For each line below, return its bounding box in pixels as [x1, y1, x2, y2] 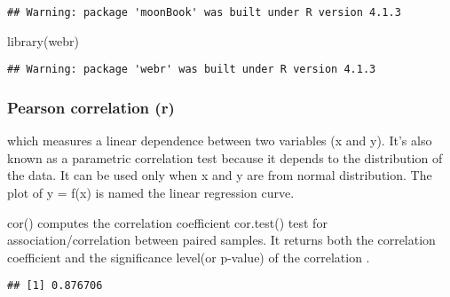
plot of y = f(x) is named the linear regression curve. [7, 183, 295, 201]
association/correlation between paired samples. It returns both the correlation [7, 231, 436, 249]
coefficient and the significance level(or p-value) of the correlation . [7, 247, 370, 266]
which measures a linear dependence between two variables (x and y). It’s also [7, 131, 432, 150]
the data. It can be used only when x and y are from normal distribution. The [7, 166, 432, 184]
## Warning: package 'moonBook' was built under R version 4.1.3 [7, 6, 401, 19]
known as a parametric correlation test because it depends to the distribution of [7, 148, 443, 167]
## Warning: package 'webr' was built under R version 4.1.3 [7, 63, 376, 76]
